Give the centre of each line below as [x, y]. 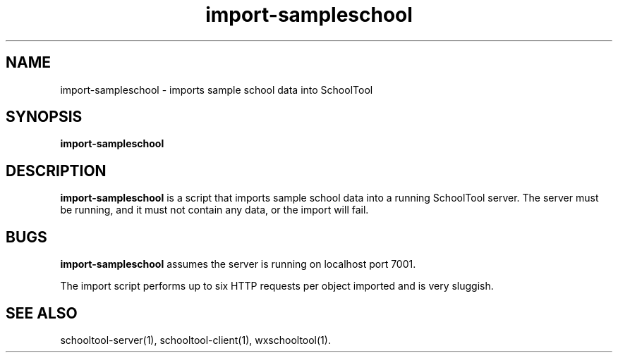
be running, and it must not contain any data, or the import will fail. [214, 210]
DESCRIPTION [56, 171]
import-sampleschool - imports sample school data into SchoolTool [217, 89]
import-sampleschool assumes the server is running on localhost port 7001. [238, 264]
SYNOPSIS [44, 117]
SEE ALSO [42, 313]
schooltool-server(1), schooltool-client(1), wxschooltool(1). [195, 340]
